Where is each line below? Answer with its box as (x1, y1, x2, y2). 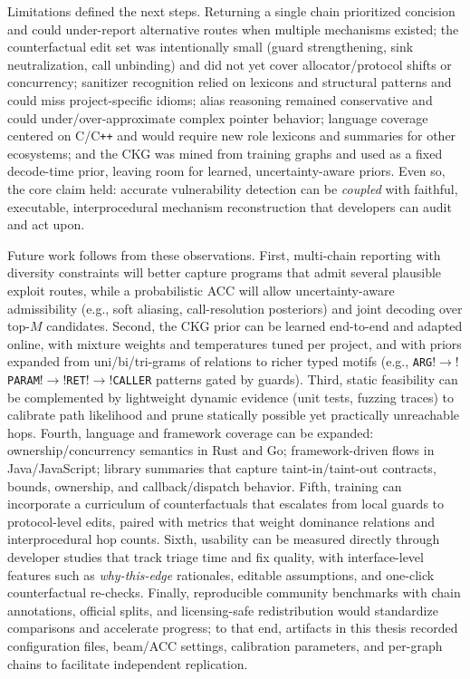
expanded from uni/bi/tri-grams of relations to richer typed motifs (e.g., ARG (7, 352, 433, 371)
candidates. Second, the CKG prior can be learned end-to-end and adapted (46, 316, 463, 335)
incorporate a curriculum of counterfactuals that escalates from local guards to (7, 494, 445, 513)
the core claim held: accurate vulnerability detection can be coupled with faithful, (7, 179, 458, 198)
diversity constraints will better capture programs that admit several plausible (7, 263, 442, 282)
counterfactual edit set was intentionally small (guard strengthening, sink (7, 37, 414, 56)
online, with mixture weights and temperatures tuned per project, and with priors (7, 334, 462, 353)
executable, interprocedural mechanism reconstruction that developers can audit (7, 197, 452, 216)
